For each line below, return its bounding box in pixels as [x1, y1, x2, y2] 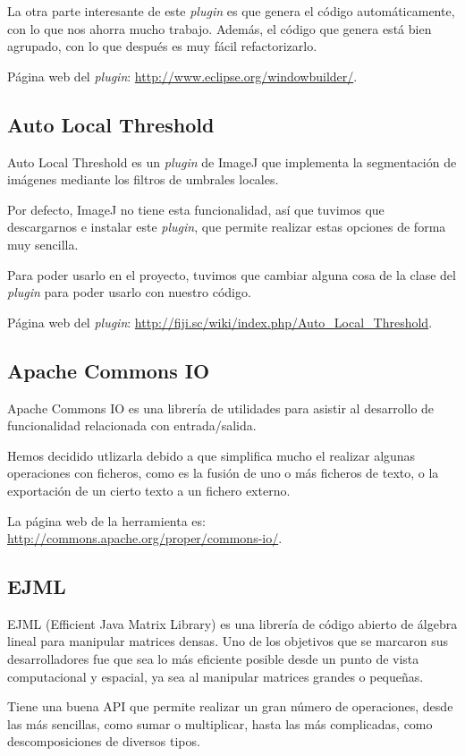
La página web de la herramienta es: [7, 511, 206, 530]
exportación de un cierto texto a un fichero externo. [7, 480, 291, 499]
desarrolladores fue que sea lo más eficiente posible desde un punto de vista [7, 650, 419, 668]
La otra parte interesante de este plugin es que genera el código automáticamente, [7, 2, 455, 20]
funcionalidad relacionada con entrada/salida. [7, 416, 257, 435]
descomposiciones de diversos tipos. [7, 732, 200, 751]
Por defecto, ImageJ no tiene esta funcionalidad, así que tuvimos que [7, 200, 385, 218]
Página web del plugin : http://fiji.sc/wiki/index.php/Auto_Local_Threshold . [7, 312, 433, 331]
